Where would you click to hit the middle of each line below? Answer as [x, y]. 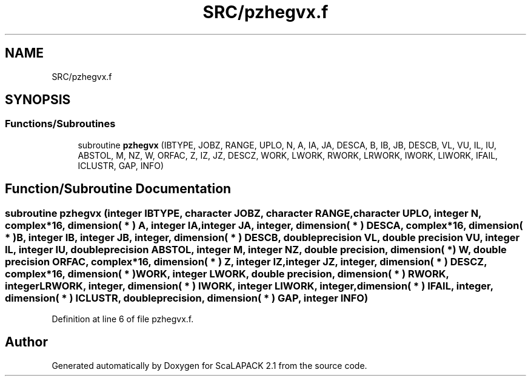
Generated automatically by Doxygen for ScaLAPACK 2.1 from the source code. [209, 365]
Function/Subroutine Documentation [118, 189]
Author [26, 342]
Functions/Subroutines [60, 124]
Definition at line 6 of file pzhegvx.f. [123, 319]
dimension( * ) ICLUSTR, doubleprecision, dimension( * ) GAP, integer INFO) [187, 298]
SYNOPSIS [38, 100]
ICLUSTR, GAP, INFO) [121, 165]
